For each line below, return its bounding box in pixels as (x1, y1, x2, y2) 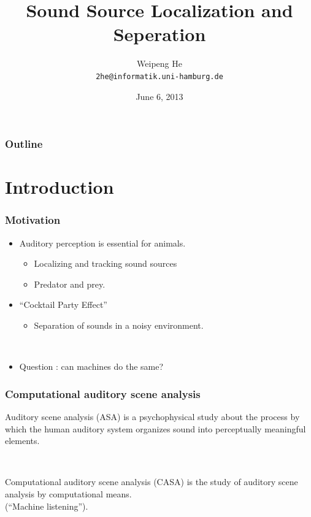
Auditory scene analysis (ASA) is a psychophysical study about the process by (5, 410, 300, 423)
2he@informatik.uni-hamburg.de (96, 72, 223, 81)
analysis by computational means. (5, 488, 132, 500)
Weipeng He (137, 57, 182, 70)
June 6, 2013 (136, 90, 183, 102)
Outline (5, 136, 43, 151)
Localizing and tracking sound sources (34, 257, 177, 270)
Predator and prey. (34, 277, 106, 290)
